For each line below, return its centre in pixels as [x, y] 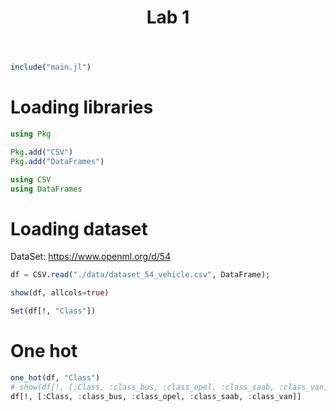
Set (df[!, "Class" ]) [53, 311]
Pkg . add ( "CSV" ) [42, 152]
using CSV [31, 179]
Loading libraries [82, 107]
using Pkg [31, 134]
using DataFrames [46, 189]
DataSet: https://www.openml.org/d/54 [91, 257]
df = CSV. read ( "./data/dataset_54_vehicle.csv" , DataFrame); [140, 275]
